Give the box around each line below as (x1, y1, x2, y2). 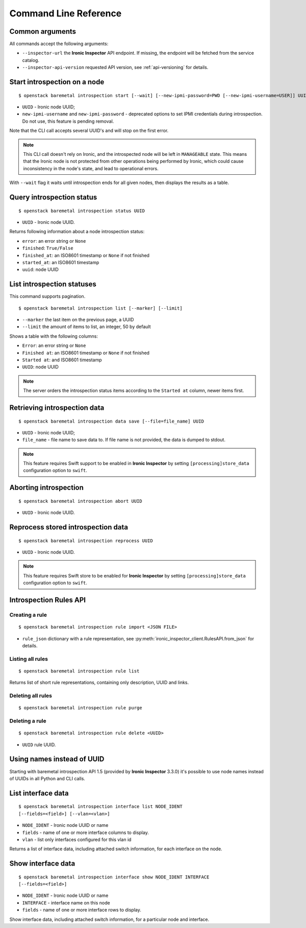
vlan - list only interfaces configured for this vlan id (22, 836, 132, 843)
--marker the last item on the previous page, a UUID (22, 316, 134, 322)
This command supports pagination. (9, 293, 86, 299)
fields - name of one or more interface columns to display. (22, 829, 149, 836)
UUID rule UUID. (22, 741, 56, 748)
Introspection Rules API (9, 596, 86, 605)
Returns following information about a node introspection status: (9, 228, 145, 235)
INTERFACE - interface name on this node (22, 899, 110, 906)
